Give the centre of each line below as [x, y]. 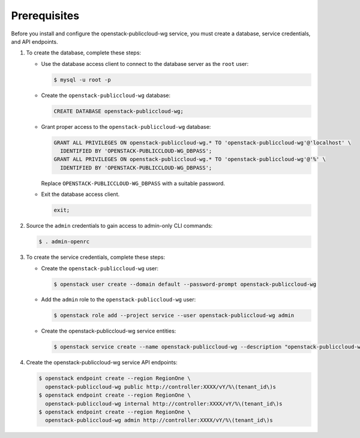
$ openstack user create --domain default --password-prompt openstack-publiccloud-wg [185, 284]
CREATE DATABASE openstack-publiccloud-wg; [119, 111]
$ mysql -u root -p [82, 80]
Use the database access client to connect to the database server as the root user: [145, 64]
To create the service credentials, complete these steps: [95, 257]
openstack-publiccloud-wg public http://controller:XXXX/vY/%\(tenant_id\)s [160, 387]
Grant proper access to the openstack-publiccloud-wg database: [126, 126]
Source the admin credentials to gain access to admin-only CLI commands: [119, 226]
